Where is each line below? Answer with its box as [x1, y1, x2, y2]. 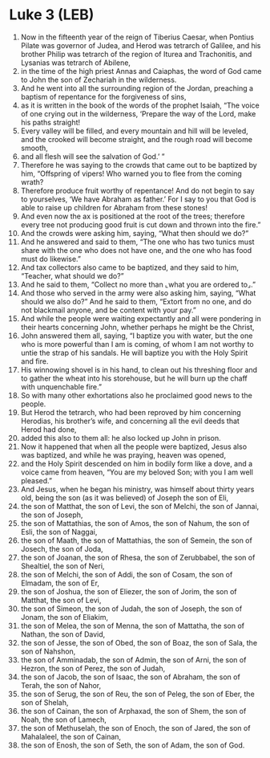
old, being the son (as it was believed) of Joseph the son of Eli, [20, 492, 229, 503]
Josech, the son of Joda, [20, 544, 103, 553]
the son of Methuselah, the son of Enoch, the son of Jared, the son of [20, 723, 251, 732]
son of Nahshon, [20, 646, 76, 656]
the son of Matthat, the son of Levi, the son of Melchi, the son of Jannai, [20, 501, 260, 511]
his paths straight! [20, 117, 81, 127]
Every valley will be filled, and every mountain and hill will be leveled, [20, 126, 249, 136]
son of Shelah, [20, 697, 69, 707]
